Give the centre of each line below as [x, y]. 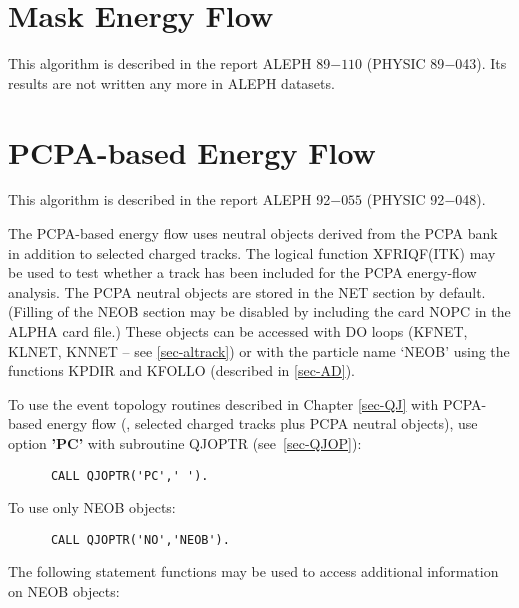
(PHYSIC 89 [405, 63]
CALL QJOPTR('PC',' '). [129, 475]
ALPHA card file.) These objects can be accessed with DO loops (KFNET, [238, 331]
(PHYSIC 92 [405, 199]
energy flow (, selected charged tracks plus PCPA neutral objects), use [262, 423]
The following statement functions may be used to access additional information [253, 571]
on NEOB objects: [64, 591]
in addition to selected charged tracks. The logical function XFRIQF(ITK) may [252, 252]
